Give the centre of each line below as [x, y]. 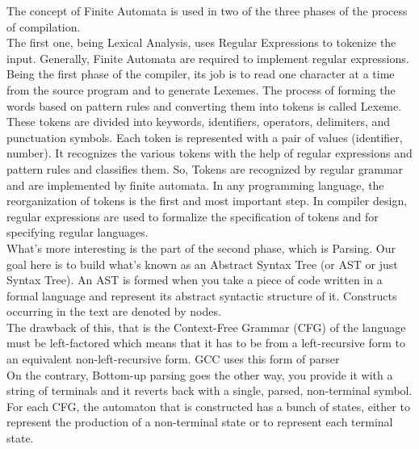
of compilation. [44, 26]
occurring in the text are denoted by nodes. [114, 311]
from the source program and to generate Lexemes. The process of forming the [201, 89]
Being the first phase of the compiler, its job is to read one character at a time [201, 74]
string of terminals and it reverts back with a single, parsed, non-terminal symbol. [209, 390]
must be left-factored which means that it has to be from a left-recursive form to [206, 343]
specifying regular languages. [78, 232]
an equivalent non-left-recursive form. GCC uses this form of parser [173, 359]
